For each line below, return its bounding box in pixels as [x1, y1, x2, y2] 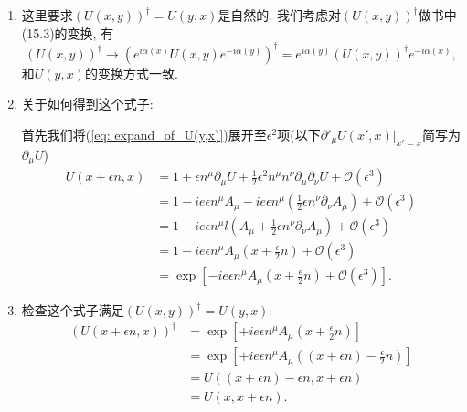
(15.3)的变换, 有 [21, 23, 114, 42]
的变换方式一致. [84, 63, 178, 82]
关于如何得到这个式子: [21, 94, 154, 113]
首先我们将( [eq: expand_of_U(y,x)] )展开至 [21, 124, 267, 143]
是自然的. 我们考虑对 [218, 5, 341, 24]
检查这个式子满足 [21, 301, 124, 320]
